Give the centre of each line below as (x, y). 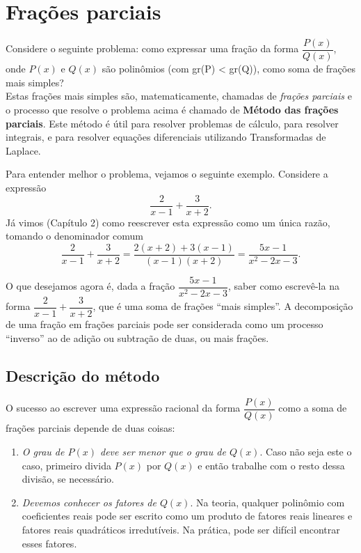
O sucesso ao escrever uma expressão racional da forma (123, 408)
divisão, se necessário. (68, 479)
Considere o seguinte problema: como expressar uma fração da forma (152, 48)
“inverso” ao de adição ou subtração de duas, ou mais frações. (137, 337)
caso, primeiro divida (66, 465)
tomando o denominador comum (74, 236)
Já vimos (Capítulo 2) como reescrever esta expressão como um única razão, (168, 222)
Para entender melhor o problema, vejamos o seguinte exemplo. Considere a (167, 174)
